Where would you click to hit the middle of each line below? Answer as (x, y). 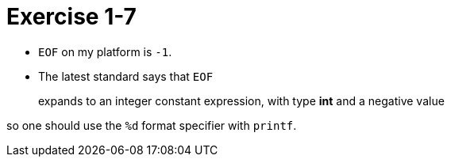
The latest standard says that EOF (126, 76)
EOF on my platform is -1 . (105, 51)
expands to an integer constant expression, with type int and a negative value (241, 100)
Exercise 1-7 (71, 17)
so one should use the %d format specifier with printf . (152, 125)
